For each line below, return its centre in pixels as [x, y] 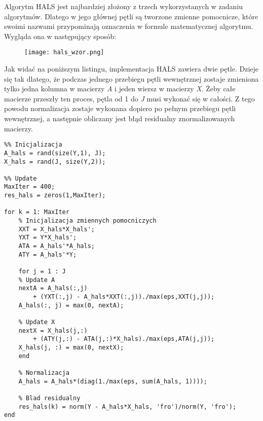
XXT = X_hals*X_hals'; [57, 229]
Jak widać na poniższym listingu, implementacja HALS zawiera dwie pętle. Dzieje [131, 69]
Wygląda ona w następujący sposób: [60, 36]
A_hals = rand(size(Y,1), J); [55, 153]
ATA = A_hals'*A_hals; [57, 246]
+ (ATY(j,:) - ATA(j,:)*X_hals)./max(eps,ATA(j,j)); [124, 339]
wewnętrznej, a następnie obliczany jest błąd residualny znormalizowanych [120, 118]
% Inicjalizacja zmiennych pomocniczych [87, 221]
